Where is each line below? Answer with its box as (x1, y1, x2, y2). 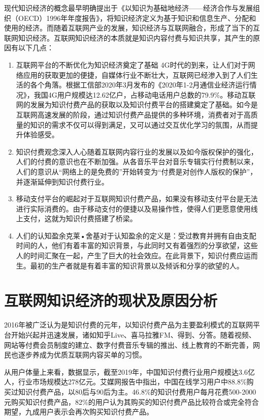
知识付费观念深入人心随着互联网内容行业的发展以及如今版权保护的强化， (16, 146, 258, 157)
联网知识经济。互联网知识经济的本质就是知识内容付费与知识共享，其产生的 (4, 32, 253, 43)
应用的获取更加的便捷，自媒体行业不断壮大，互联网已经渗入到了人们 (23, 69, 251, 80)
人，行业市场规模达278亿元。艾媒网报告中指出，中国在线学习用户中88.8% (4, 376, 247, 387)
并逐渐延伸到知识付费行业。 (16, 176, 109, 187)
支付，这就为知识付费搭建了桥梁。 (23, 213, 137, 224)
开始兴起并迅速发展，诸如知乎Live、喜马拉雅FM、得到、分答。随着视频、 (11, 329, 256, 340)
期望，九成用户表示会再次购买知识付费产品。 (4, 406, 153, 417)
